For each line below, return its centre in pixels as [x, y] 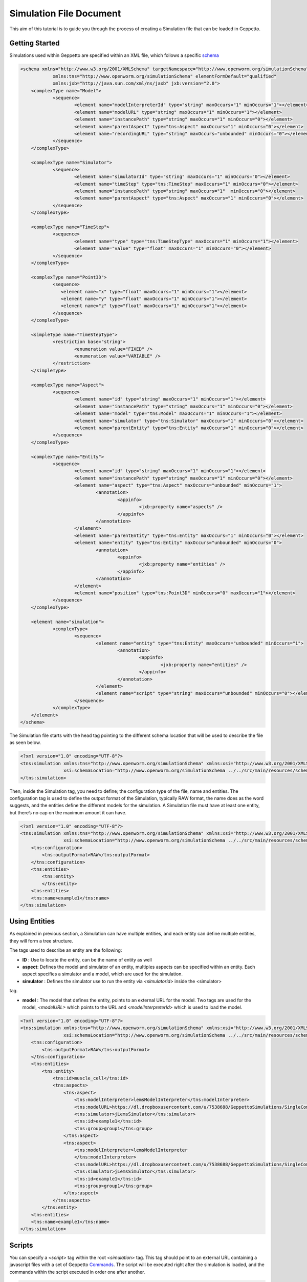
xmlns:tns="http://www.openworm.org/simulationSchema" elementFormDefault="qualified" [165, 76]
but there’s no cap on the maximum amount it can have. [68, 812]
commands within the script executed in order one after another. [77, 1272]
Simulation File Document [65, 13]
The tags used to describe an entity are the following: [66, 950]
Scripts [21, 1245]
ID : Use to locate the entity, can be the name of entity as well [87, 959]
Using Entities [32, 921]
